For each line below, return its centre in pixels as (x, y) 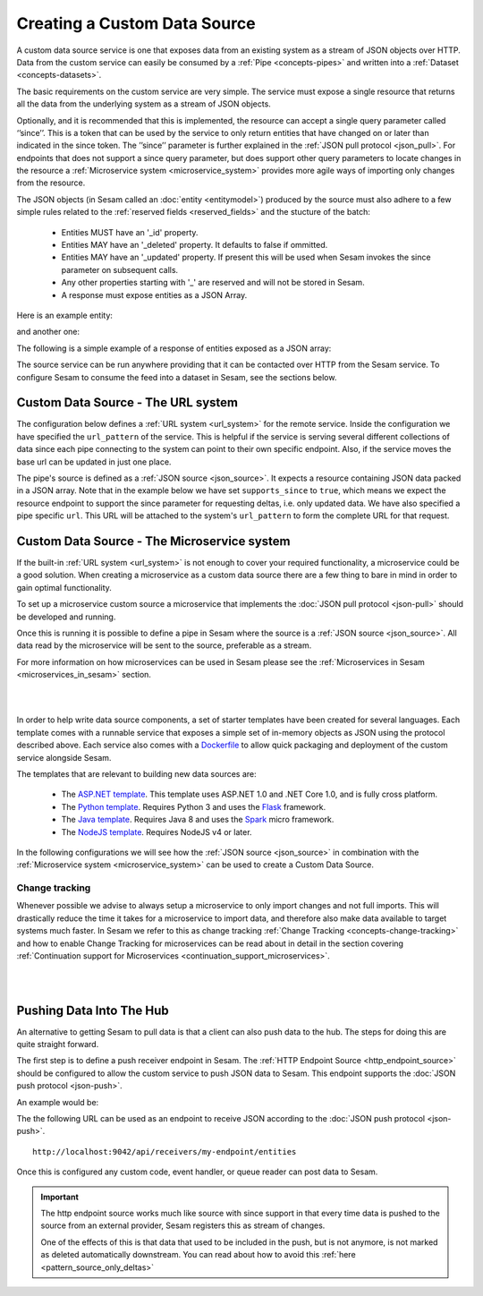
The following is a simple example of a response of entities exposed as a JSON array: (174, 348)
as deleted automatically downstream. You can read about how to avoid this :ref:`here (199, 1255)
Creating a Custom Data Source (136, 23)
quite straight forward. (58, 1044)
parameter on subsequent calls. (120, 269)
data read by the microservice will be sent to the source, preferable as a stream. (164, 645)
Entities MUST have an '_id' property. (130, 232)
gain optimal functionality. (64, 587)
